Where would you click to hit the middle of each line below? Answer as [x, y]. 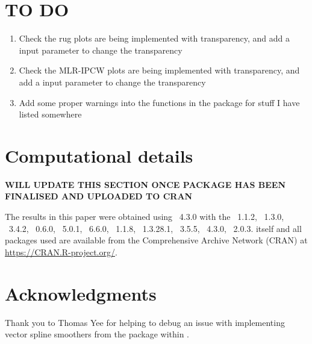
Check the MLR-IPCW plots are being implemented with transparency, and [159, 70]
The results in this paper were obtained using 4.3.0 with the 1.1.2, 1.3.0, [145, 216]
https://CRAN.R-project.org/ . [61, 252]
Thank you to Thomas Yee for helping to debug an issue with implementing [145, 322]
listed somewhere [50, 114]
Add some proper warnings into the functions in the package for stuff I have [159, 102]
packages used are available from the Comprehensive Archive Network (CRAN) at [156, 240]
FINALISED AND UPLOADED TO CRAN [99, 196]
